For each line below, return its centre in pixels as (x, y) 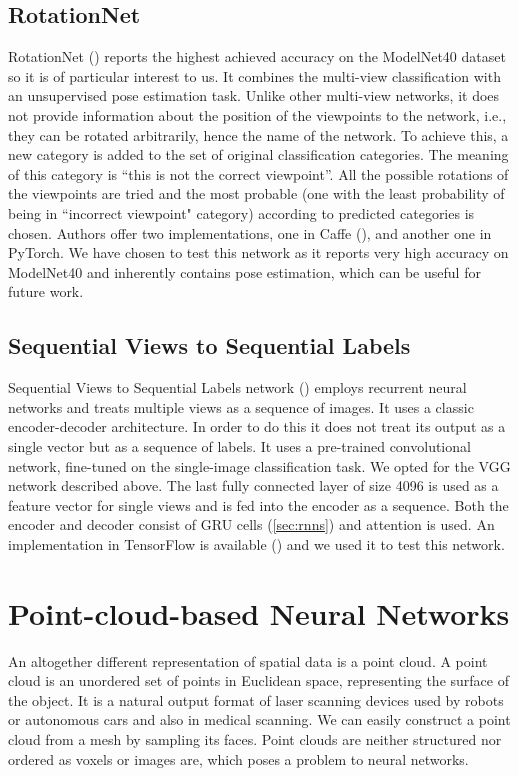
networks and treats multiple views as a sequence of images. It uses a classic (241, 406)
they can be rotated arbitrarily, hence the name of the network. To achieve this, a (258, 134)
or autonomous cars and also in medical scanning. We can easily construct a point (259, 719)
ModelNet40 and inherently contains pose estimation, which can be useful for (244, 271)
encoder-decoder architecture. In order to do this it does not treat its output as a (257, 426)
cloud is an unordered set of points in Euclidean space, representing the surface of (258, 680)
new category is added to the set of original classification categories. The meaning (258, 154)
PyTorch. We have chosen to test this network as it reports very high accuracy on (258, 252)
